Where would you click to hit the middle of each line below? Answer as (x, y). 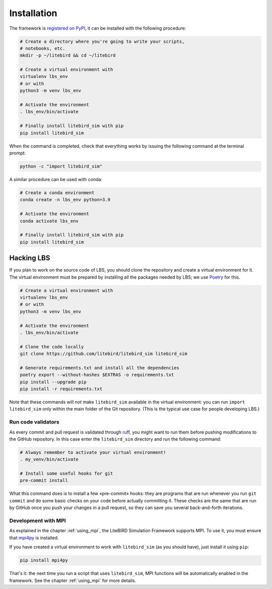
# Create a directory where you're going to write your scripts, (102, 41)
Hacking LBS (30, 258)
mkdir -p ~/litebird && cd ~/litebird (68, 56)
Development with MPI (38, 521)
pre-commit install (44, 481)
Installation (33, 13)
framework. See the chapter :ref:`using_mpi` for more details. (73, 580)
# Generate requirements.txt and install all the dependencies (100, 368)
